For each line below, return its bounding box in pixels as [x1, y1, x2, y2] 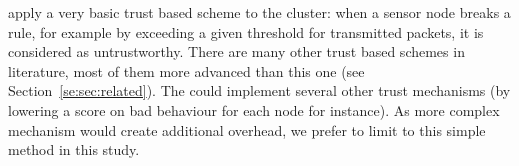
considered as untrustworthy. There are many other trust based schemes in [8, 41, 465, 62]
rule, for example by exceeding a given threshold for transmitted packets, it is [8, 21, 484, 42]
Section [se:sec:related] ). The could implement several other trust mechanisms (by [8, 80, 511, 101]
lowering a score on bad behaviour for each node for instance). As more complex [8, 99, 500, 120]
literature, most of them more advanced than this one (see [8, 60, 365, 81]
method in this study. [8, 139, 140, 160]
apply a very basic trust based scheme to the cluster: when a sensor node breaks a [8, 2, 511, 22]
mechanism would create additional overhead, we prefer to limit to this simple [8, 119, 486, 140]
